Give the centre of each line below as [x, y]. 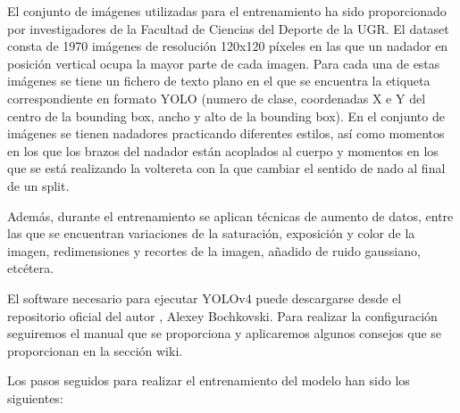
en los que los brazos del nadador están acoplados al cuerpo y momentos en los [223, 150]
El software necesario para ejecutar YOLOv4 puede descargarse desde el [205, 297]
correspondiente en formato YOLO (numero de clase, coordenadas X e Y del [217, 98]
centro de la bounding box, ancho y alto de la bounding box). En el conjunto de [226, 116]
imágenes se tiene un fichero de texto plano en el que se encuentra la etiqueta [219, 81]
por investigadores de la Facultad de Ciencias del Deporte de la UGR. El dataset [228, 28]
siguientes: [35, 397]
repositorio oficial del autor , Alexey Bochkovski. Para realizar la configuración [222, 315]
